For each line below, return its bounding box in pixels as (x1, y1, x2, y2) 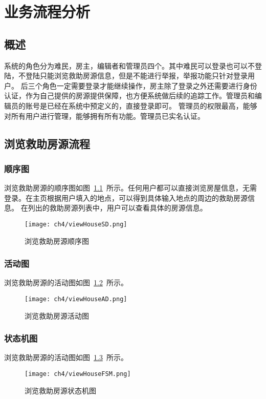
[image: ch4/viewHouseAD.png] (25, 295, 127, 303)
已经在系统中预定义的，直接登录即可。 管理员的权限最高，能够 (47, 100, 257, 111)
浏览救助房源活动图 (25, 310, 89, 321)
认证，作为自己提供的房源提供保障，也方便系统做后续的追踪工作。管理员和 (4, 90, 255, 101)
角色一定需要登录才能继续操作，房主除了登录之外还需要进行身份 (42, 80, 257, 91)
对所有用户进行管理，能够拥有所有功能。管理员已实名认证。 (4, 110, 205, 121)
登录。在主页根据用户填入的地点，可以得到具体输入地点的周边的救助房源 (4, 192, 248, 203)
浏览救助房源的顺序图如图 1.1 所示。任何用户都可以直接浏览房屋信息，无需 (4, 182, 257, 193)
